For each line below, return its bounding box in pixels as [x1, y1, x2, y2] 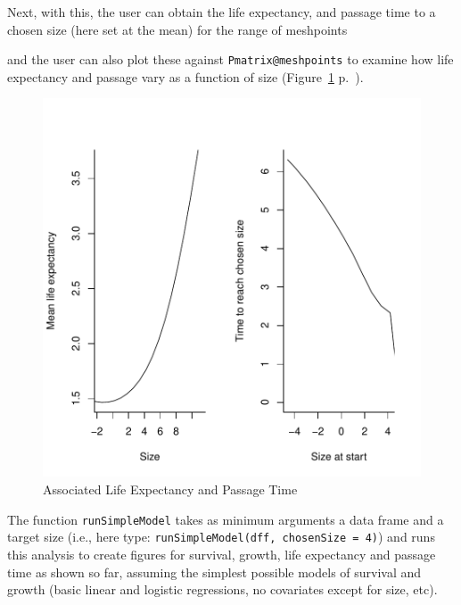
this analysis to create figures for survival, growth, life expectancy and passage [7, 544, 436, 563]
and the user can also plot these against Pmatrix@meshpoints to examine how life [7, 50, 454, 69]
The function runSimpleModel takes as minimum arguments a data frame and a [7, 510, 444, 528]
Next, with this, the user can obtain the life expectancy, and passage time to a [7, 3, 436, 21]
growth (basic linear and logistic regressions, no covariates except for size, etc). [7, 580, 438, 599]
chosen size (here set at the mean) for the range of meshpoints [7, 20, 348, 38]
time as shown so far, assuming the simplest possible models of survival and [7, 562, 422, 581]
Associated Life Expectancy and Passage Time [43, 480, 298, 499]
